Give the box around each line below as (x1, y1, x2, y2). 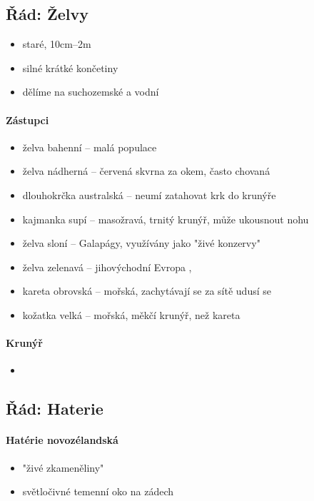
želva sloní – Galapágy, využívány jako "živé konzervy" (22, 236, 260, 250)
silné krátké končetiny (22, 60, 118, 75)
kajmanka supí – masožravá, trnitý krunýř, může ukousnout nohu (22, 211, 309, 226)
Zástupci (6, 112, 49, 127)
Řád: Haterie (6, 398, 103, 420)
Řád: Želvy (6, 3, 89, 25)
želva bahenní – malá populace (22, 139, 157, 154)
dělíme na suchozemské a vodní (22, 84, 159, 99)
